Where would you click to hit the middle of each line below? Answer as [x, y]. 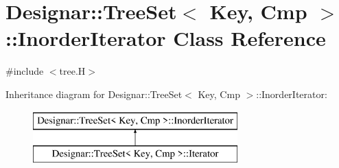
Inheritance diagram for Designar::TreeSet [94, 94]
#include [25, 71]
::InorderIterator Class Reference [166, 38]
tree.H [72, 71]
